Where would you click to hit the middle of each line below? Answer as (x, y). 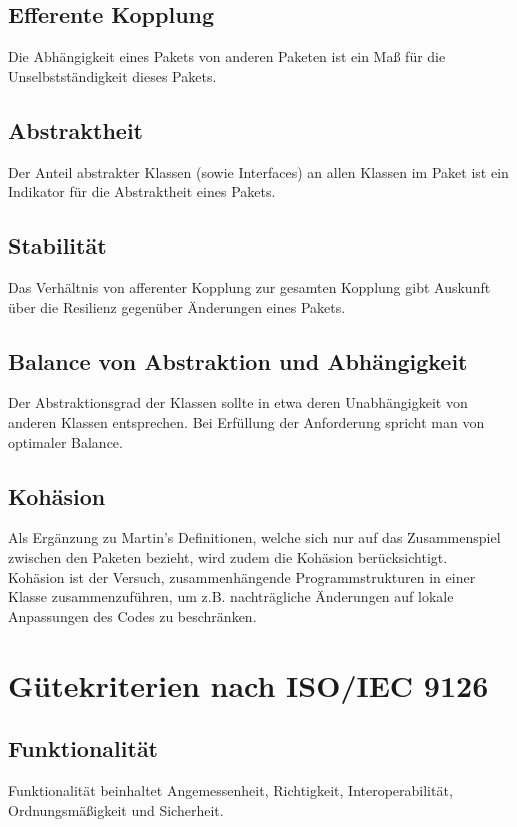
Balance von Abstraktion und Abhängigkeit (238, 360)
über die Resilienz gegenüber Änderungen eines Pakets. (177, 306)
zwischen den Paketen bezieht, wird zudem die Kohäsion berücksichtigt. (228, 556)
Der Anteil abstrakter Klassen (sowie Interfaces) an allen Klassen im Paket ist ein (258, 171)
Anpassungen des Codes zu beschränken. (132, 615)
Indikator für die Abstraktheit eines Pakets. (142, 191)
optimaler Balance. (65, 441)
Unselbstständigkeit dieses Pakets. (112, 75)
